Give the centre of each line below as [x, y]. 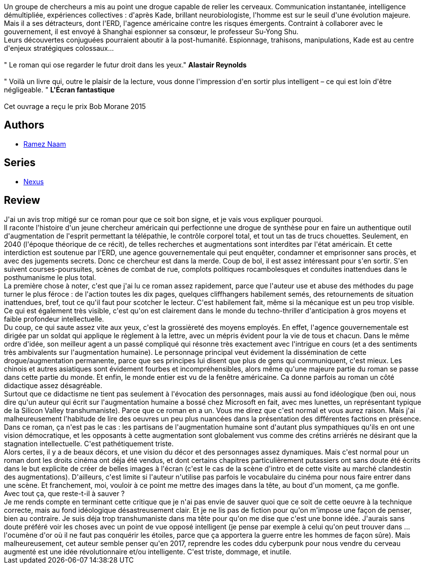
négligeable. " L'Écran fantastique [60, 90]
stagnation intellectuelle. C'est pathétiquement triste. [89, 443]
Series [20, 163]
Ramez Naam [45, 144]
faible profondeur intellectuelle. [54, 319]
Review [22, 200]
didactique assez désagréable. [53, 385]
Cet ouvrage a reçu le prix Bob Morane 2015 [75, 106]
